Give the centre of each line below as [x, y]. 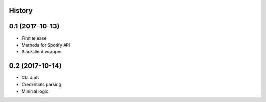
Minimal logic [35, 91]
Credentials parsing [41, 84]
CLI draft [30, 77]
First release [34, 38]
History [21, 11]
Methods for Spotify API [46, 45]
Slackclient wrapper [42, 52]
